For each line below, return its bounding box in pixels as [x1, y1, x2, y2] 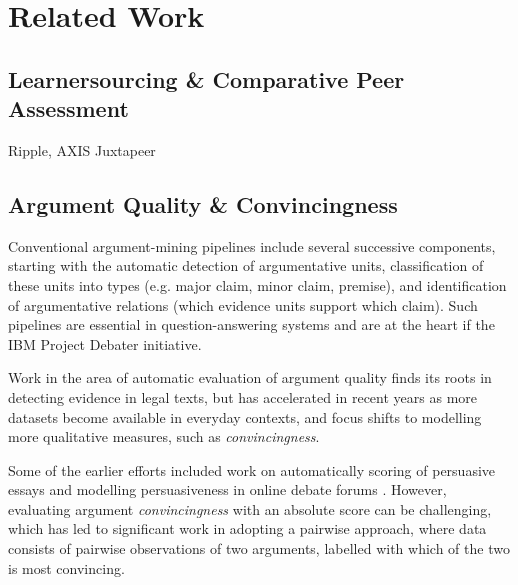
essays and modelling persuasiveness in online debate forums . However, [8, 479, 447, 500]
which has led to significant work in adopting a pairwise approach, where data [8, 518, 487, 539]
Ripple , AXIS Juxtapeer [8, 139, 156, 160]
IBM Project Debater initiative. [8, 333, 202, 354]
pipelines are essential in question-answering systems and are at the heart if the [8, 314, 495, 335]
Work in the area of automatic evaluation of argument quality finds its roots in [8, 367, 492, 388]
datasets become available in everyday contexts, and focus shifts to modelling [8, 406, 482, 427]
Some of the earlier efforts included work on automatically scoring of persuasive [8, 459, 496, 480]
